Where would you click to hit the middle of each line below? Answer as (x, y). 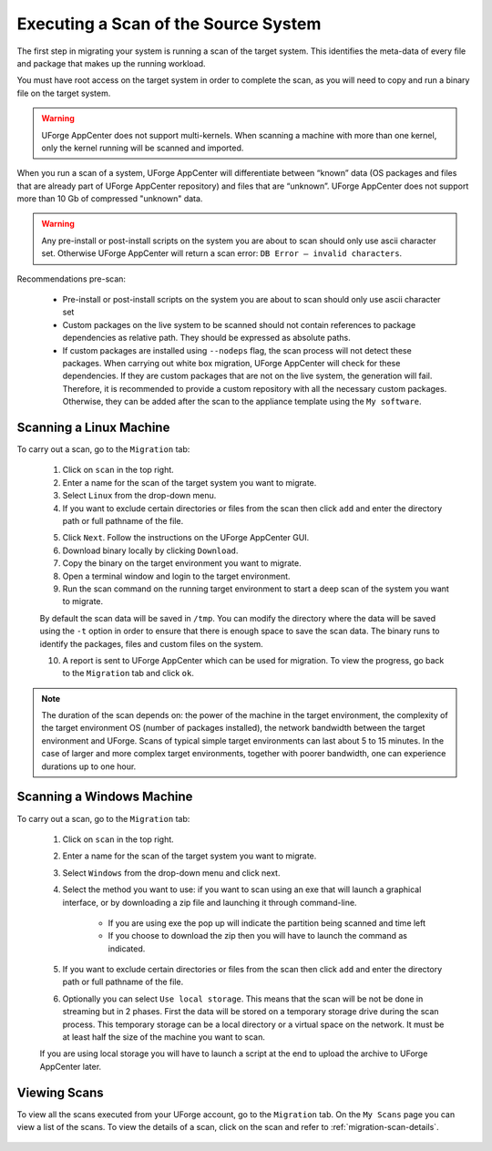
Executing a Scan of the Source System (169, 24)
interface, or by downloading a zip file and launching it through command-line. (210, 902)
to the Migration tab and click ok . (128, 673)
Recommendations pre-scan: (72, 279)
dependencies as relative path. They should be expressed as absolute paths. (206, 338)
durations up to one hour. (89, 766)
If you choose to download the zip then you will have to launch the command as (257, 936)
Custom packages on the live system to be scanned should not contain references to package (239, 324)
